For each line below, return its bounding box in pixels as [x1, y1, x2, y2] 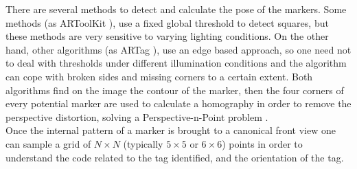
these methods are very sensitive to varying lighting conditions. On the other [5, 29, 329, 43]
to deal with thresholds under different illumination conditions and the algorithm [5, 56, 347, 70]
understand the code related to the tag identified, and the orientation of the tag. [5, 150, 344, 164]
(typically [123, 136, 163, 150]
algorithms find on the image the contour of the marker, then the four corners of [5, 82, 344, 97]
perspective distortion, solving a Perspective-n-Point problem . [5, 109, 268, 124]
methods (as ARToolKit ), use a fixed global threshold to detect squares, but [5, 15, 329, 30]
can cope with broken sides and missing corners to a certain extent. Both [5, 69, 313, 83]
